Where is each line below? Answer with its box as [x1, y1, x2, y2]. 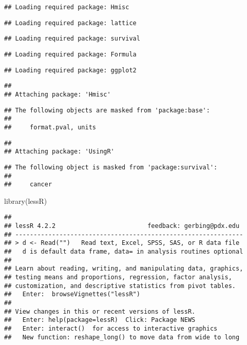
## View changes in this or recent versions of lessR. [4, 308, 196, 315]
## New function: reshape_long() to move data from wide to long [4, 333, 240, 341]
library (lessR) [4, 195, 47, 206]
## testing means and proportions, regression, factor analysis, [4, 274, 232, 281]
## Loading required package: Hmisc [4, 4, 129, 11]
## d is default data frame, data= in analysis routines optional [4, 248, 243, 256]
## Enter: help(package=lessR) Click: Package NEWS [4, 316, 196, 324]
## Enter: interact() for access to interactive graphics [4, 324, 218, 332]
